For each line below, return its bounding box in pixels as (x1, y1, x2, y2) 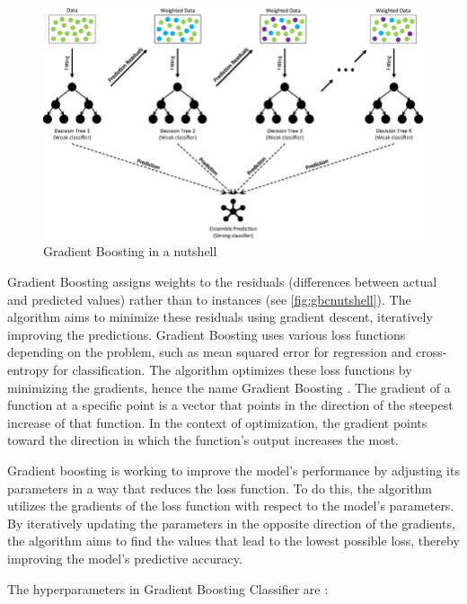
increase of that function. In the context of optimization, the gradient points (7, 413, 427, 431)
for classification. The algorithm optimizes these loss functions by (52, 360, 412, 379)
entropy (7, 360, 49, 379)
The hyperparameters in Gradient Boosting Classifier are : (7, 579, 329, 598)
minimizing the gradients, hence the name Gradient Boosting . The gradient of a (7, 377, 451, 396)
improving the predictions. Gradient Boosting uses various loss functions (7, 324, 406, 343)
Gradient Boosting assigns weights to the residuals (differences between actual (7, 272, 437, 291)
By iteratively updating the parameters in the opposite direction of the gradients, (7, 513, 455, 532)
